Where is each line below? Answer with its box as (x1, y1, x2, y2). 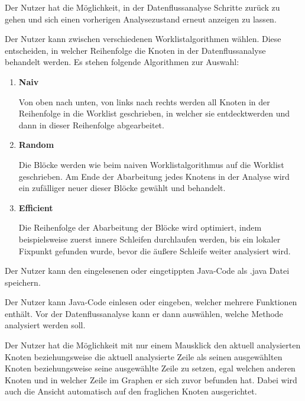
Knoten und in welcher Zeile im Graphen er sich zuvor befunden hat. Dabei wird (5, 373, 297, 386)
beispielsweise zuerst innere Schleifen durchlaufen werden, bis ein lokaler (18, 232, 281, 245)
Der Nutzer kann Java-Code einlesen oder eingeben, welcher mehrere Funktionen (5, 296, 297, 308)
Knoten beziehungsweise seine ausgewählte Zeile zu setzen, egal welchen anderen (5, 362, 296, 374)
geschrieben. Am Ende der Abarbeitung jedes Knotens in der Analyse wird (18, 170, 290, 182)
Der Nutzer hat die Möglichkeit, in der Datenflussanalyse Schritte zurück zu (5, 1, 280, 13)
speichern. (5, 276, 41, 288)
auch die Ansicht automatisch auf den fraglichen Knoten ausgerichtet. (5, 385, 257, 397)
